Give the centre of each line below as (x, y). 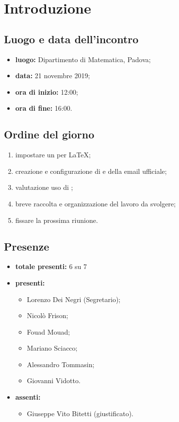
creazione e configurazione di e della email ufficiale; (91, 171)
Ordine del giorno (49, 134)
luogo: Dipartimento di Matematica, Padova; (83, 59)
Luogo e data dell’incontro (71, 39)
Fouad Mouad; (49, 331)
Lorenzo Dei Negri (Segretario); (74, 299)
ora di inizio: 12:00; (47, 92)
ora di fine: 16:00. (44, 108)
